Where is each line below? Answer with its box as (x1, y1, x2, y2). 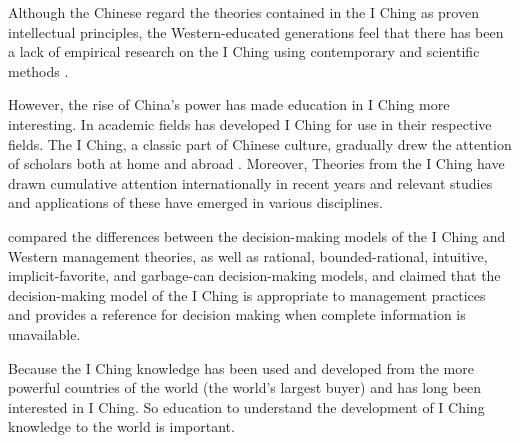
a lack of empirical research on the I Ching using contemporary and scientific (8, 41, 480, 62)
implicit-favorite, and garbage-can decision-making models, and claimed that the (8, 265, 501, 286)
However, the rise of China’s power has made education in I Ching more (8, 94, 450, 115)
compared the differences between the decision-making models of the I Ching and (8, 225, 506, 246)
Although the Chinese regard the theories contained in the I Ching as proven (8, 2, 479, 22)
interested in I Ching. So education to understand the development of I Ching (8, 396, 485, 417)
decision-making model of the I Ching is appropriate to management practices (8, 284, 486, 305)
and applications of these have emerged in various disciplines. (8, 192, 383, 213)
